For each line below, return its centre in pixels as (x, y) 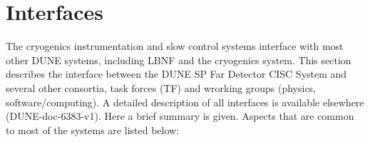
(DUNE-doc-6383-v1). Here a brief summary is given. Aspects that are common (180, 116)
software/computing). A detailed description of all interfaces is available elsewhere (185, 102)
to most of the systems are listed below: (93, 130)
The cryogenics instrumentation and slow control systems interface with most (175, 46)
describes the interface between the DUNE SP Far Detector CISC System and (176, 74)
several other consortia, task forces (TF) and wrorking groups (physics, (161, 87)
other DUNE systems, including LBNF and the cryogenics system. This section (179, 60)
